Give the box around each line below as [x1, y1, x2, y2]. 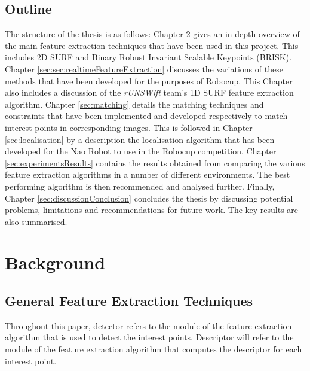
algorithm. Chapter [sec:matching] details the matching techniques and [5, 98, 264, 110]
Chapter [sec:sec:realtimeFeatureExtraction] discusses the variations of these [5, 62, 283, 75]
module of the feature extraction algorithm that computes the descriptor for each [5, 343, 302, 355]
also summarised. [5, 215, 67, 227]
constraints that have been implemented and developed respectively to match [5, 110, 288, 122]
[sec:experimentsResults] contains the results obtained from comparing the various [5, 156, 305, 169]
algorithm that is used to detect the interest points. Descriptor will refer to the [5, 331, 294, 343]
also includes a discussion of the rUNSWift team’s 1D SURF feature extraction [5, 86, 294, 99]
